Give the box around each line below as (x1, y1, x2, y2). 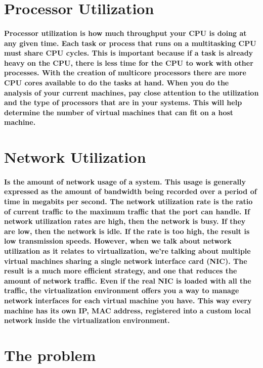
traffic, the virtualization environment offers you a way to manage (4, 285, 239, 296)
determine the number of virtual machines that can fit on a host (4, 107, 234, 117)
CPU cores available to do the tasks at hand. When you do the (4, 77, 229, 87)
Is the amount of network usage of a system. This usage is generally (4, 176, 246, 187)
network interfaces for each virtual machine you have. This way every (4, 295, 252, 305)
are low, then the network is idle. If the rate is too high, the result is (4, 225, 250, 236)
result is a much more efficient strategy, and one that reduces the (4, 265, 237, 276)
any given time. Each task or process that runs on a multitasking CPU (4, 37, 256, 48)
